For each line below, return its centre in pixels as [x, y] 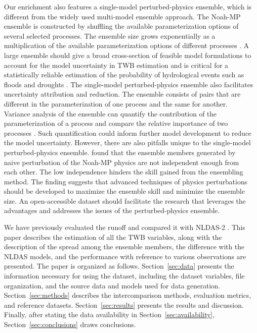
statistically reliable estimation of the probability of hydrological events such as [124, 75]
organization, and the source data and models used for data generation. [112, 285]
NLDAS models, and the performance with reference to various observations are [125, 256]
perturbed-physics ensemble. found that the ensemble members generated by [120, 152]
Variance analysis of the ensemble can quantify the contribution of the [110, 113]
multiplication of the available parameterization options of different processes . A [127, 45]
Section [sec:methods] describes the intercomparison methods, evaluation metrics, [128, 295]
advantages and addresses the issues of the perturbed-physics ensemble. [112, 210]
